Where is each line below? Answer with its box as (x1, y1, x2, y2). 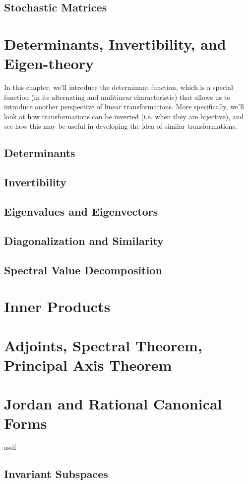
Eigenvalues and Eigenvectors (4, 204, 158, 219)
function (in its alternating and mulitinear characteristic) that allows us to (4, 91, 231, 102)
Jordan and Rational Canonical (4, 394, 222, 414)
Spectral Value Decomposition (4, 262, 162, 277)
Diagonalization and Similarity (4, 233, 164, 248)
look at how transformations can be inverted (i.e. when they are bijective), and (4, 111, 244, 121)
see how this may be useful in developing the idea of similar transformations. (4, 121, 237, 131)
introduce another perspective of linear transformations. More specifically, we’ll (4, 101, 245, 112)
